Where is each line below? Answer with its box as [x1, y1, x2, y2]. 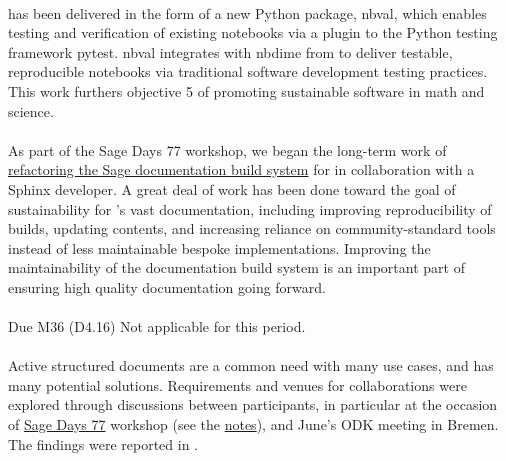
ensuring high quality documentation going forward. [8, 276, 326, 297]
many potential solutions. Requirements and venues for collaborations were [8, 374, 467, 395]
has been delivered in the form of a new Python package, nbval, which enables [8, 2, 487, 23]
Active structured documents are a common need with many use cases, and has [8, 355, 494, 376]
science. [8, 100, 54, 121]
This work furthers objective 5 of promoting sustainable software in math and [8, 80, 485, 101]
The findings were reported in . [8, 433, 198, 454]
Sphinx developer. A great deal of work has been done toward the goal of [8, 178, 456, 199]
